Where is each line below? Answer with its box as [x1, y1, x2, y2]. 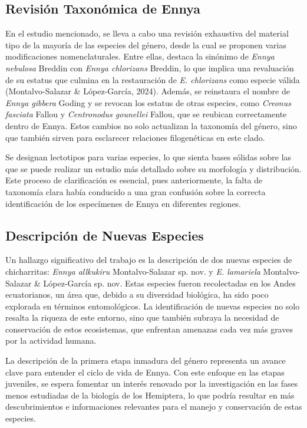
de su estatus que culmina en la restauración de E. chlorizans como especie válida [5, 73, 300, 85]
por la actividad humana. [5, 334, 97, 347]
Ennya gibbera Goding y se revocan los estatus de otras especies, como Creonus [5, 96, 291, 108]
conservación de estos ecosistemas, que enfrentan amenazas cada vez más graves [5, 322, 293, 335]
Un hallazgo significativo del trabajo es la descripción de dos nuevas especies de [5, 253, 292, 266]
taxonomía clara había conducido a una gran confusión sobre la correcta [5, 185, 266, 197]
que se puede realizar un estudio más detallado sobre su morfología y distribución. [5, 162, 302, 175]
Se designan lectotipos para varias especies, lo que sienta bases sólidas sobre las [5, 151, 292, 163]
